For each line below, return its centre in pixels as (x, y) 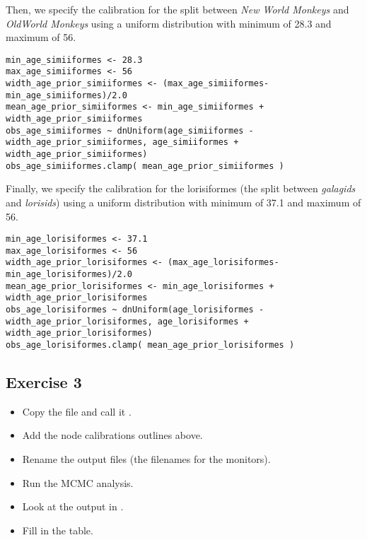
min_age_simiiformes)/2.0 (66, 95)
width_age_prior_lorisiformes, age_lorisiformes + (127, 321)
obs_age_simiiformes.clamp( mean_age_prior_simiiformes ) (145, 166)
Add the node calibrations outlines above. (112, 435)
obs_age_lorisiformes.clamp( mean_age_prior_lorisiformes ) (150, 345)
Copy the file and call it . (77, 411)
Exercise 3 (44, 382)
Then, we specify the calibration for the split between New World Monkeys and (177, 9)
